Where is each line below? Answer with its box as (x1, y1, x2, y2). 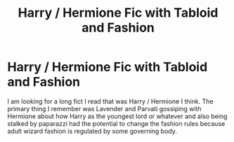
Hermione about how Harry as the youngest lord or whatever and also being (7, 112, 228, 120)
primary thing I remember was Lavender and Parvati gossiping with (7, 104, 202, 113)
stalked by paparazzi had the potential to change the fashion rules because (7, 119, 226, 127)
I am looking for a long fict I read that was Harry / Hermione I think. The (7, 97, 214, 106)
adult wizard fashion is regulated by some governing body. (7, 127, 178, 135)
